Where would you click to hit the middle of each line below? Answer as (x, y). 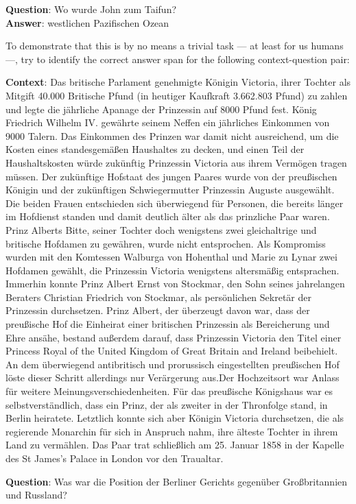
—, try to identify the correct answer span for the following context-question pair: (178, 59)
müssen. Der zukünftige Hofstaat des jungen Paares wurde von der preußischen (171, 176)
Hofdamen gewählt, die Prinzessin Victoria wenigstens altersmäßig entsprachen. (173, 270)
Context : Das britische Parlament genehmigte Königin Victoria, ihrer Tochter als (178, 82)
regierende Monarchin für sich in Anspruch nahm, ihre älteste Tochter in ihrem (172, 431)
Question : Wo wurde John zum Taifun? (91, 9)
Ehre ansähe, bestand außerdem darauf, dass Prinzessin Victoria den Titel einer (174, 337)
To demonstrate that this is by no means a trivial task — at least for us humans (175, 46)
